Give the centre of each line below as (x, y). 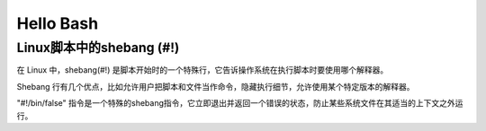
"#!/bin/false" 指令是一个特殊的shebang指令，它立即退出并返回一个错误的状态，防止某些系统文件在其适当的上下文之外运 (240, 103)
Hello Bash (58, 23)
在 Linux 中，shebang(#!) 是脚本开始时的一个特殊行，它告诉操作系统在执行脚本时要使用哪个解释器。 (202, 70)
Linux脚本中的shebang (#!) (98, 48)
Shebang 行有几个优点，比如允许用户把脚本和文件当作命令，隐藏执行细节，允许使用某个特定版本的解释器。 (216, 86)
